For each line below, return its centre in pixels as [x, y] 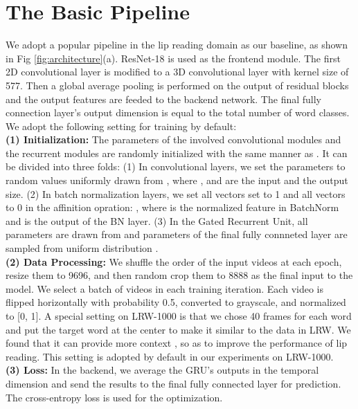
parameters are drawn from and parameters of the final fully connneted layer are [177, 234]
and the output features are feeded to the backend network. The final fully [163, 99]
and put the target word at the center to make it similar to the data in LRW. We [178, 329]
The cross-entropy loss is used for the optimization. [114, 397]
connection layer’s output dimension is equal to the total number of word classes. [178, 112]
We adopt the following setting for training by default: [121, 126]
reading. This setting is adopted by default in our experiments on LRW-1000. [170, 356]
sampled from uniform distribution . [82, 248]
